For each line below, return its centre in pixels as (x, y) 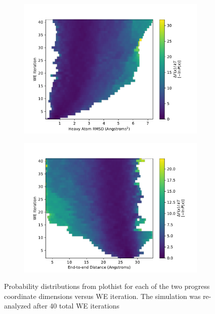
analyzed (18, 306)
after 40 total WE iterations (76, 306)
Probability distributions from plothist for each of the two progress (107, 286)
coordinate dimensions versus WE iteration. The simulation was (102, 296)
